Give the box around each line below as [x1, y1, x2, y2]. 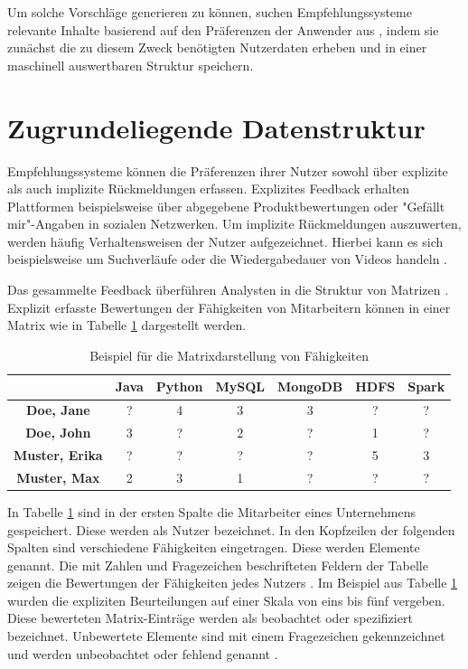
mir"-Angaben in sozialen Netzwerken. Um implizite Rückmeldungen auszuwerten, [7, 214, 462, 233]
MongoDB [277, 377, 343, 396]
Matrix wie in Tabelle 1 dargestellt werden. [7, 316, 247, 334]
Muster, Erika [14, 445, 103, 464]
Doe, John [25, 423, 91, 442]
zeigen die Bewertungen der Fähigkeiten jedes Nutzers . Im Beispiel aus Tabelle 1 [7, 573, 458, 592]
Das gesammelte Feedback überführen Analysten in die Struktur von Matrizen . [7, 280, 449, 299]
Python [155, 377, 203, 396]
